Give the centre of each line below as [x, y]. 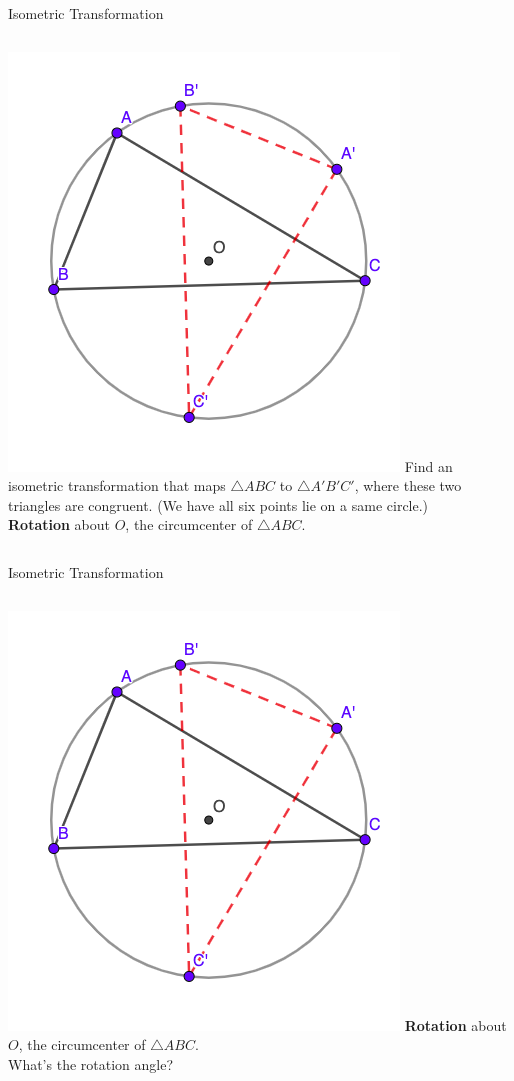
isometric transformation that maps [117, 485]
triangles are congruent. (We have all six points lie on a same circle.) [218, 504]
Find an [428, 465]
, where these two [408, 485]
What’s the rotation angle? [91, 1063]
